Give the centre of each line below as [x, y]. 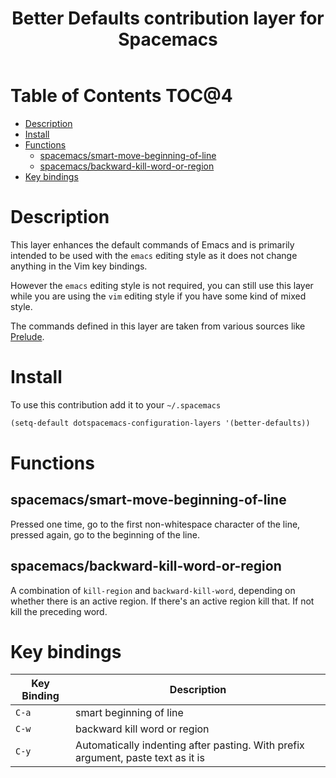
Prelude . [27, 336]
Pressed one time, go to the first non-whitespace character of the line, [155, 524]
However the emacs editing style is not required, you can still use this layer [162, 285]
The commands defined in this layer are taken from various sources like [158, 326]
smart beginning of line [129, 713]
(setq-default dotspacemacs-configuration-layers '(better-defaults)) [160, 423]
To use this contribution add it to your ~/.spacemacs [116, 404]
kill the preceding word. [59, 611]
